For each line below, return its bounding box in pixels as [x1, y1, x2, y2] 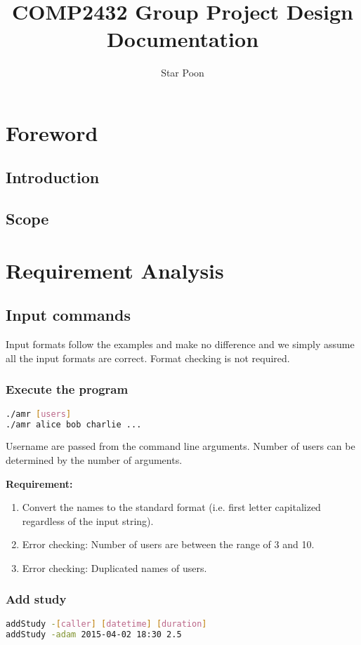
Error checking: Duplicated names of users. [22, 560, 207, 575]
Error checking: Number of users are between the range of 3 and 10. [22, 537, 315, 552]
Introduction [6, 166, 100, 188]
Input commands [6, 304, 131, 326]
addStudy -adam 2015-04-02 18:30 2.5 [6, 629, 182, 639]
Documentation [106, 25, 259, 53]
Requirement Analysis [6, 255, 224, 284]
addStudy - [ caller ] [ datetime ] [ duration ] [6, 618, 207, 629]
